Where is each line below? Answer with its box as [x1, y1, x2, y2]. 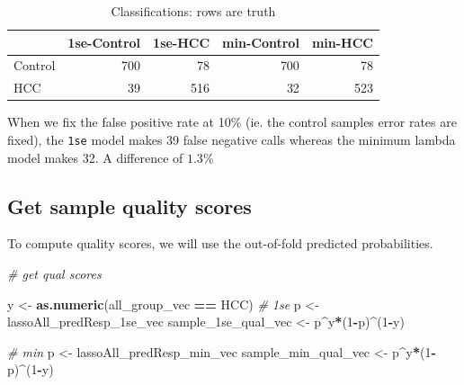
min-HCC [311, 32, 373, 51]
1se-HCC [153, 32, 210, 51]
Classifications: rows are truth [111, 2, 276, 20]
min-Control [222, 32, 299, 51]
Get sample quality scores [7, 192, 252, 219]
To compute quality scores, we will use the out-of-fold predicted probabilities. [7, 234, 433, 253]
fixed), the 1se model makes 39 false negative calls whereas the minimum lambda [7, 130, 456, 148]
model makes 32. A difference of [7, 148, 183, 166]
